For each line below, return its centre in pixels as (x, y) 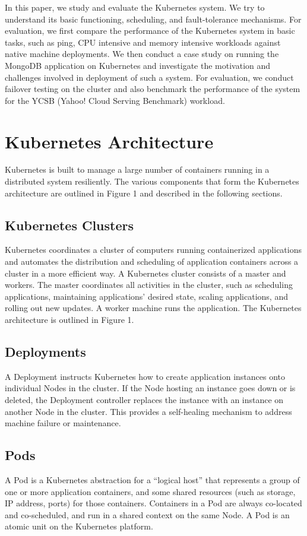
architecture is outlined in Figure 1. (69, 320)
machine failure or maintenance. (63, 423)
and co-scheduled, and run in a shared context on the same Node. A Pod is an (147, 514)
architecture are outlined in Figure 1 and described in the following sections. (144, 193)
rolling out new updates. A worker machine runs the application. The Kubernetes (153, 308)
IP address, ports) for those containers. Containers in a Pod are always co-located (153, 503)
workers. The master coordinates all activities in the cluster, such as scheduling (149, 285)
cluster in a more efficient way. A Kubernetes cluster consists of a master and (145, 273)
